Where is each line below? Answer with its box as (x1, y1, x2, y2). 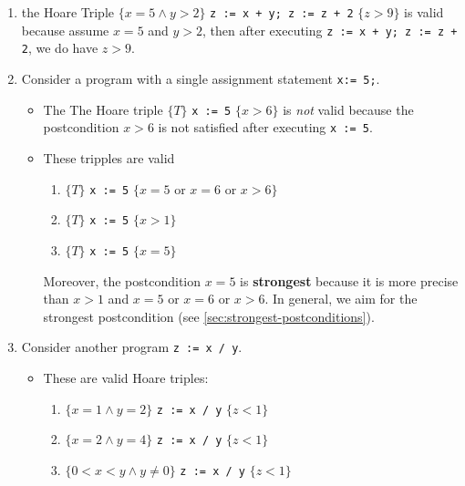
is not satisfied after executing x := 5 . (158, 118, 373, 137)
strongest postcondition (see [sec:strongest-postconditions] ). (43, 306, 375, 326)
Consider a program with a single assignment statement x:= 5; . (21, 68, 380, 88)
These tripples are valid (43, 148, 175, 167)
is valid (404, 3, 444, 21)
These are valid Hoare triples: (43, 367, 209, 387)
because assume (21, 20, 109, 39)
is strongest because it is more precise (240, 271, 459, 290)
